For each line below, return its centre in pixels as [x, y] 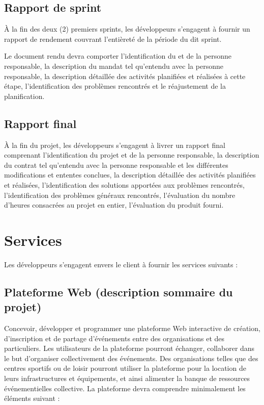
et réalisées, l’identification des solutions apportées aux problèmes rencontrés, [124, 184]
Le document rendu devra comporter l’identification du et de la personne [118, 56]
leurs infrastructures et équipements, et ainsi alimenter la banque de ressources [127, 378]
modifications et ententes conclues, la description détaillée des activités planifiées [130, 175]
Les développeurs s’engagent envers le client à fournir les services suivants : [121, 264]
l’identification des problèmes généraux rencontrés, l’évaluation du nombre [120, 195]
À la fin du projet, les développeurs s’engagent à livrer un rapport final [115, 145]
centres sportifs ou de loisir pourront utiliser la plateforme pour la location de [125, 368]
